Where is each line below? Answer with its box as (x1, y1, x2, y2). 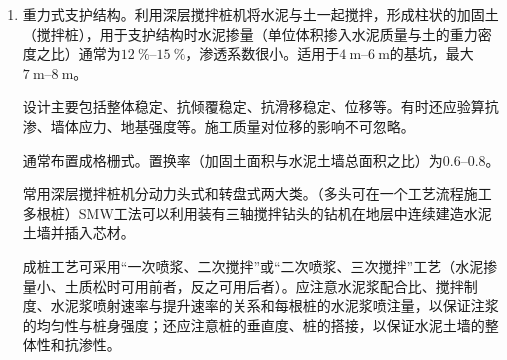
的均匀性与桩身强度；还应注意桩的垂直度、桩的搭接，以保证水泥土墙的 (22, 314, 485, 335)
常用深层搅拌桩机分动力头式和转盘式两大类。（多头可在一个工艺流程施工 (22, 183, 492, 204)
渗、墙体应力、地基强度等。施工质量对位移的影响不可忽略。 (22, 115, 415, 136)
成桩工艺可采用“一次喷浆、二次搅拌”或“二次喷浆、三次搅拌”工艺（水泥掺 (22, 255, 498, 276)
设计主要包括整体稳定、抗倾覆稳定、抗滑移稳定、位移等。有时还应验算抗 (22, 96, 499, 117)
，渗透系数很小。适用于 (185, 43, 340, 64)
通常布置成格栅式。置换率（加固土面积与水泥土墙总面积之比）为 (22, 149, 443, 170)
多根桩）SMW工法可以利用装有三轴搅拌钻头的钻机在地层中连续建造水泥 (22, 202, 492, 223)
